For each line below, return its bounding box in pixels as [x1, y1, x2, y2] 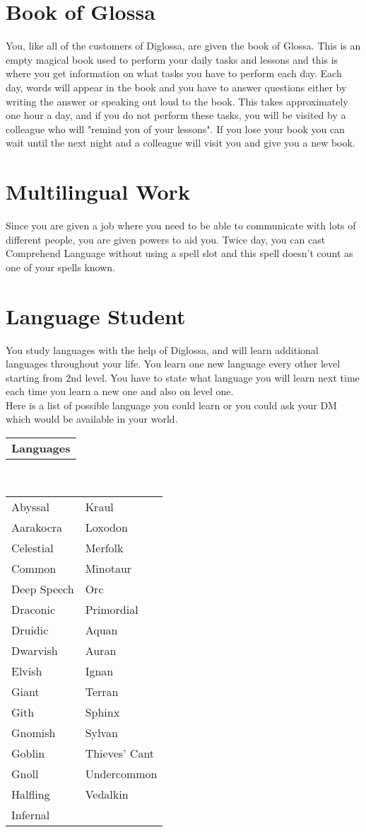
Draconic [11, 600, 56, 617]
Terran [85, 683, 119, 700]
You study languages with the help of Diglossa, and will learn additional [6, 342, 319, 357]
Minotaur [85, 559, 132, 576]
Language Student [6, 301, 186, 330]
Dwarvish [11, 642, 58, 659]
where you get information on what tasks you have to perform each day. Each [6, 66, 342, 81]
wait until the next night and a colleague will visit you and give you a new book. [6, 135, 355, 150]
